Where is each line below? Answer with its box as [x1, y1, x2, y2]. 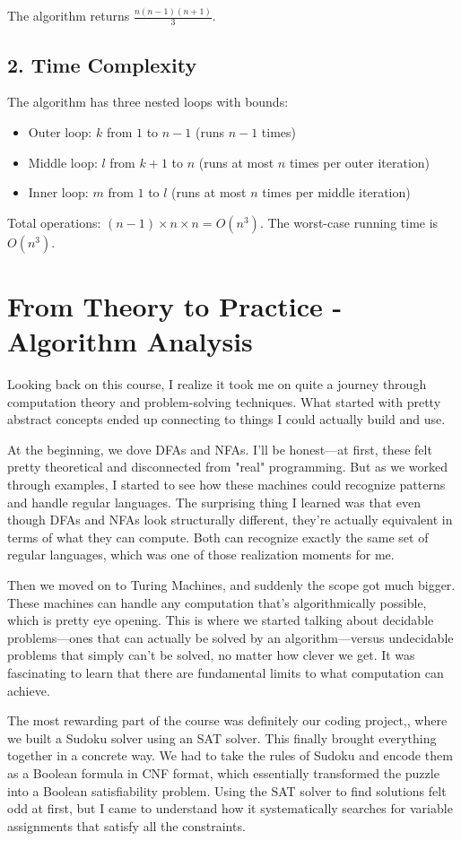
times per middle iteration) [262, 183, 411, 202]
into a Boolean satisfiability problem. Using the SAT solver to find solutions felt [7, 781, 447, 800]
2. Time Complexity [7, 50, 197, 78]
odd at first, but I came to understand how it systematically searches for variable [7, 799, 453, 818]
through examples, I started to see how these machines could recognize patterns [7, 475, 446, 493]
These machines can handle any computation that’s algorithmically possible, [7, 593, 427, 611]
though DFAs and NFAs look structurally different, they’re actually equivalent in [7, 510, 453, 529]
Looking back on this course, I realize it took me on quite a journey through [7, 375, 427, 394]
